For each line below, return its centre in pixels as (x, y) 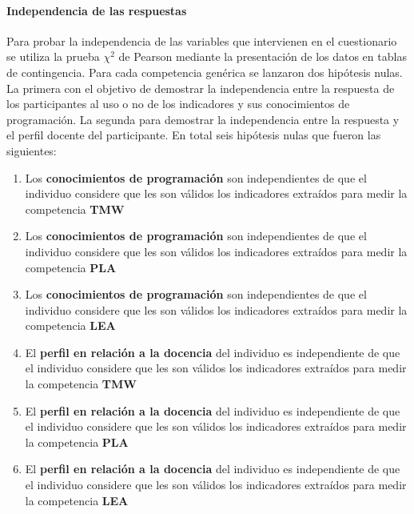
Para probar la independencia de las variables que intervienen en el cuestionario (202, 40)
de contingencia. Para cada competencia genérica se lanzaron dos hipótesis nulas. (205, 72)
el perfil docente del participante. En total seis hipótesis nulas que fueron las (194, 135)
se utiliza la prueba (53, 56)
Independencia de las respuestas (97, 10)
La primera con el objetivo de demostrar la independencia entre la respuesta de (201, 88)
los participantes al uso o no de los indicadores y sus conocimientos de (178, 104)
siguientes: (32, 150)
